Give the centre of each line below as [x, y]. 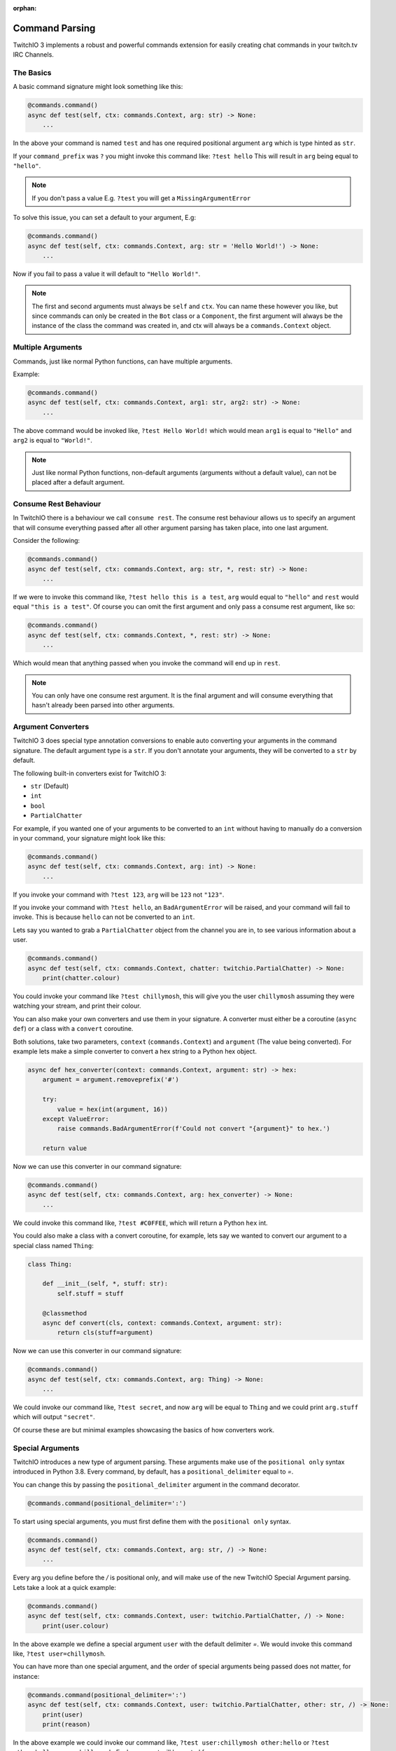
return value [65, 1148]
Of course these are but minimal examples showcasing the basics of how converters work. [144, 1430]
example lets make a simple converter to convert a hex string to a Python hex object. [135, 1051]
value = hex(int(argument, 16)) [112, 1109]
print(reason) [66, 1724]
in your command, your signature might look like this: [89, 838]
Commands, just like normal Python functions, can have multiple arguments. [123, 361]
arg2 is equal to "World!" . [52, 441]
